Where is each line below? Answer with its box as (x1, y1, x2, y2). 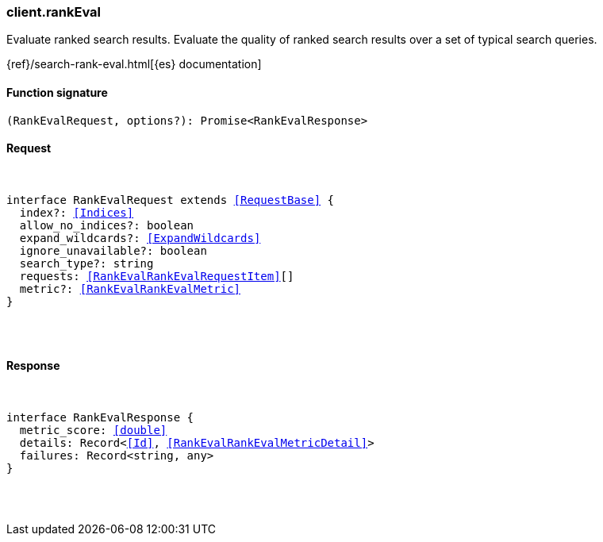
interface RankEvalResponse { (6, 411, 194, 425)
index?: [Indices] (19, 206, 134, 219)
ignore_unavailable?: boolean (19, 244, 207, 257)
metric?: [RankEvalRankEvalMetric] (19, 282, 241, 295)
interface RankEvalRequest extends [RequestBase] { (6, 193, 335, 206)
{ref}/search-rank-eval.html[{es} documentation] (6, 57, 262, 71)
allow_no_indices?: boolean (19, 218, 194, 232)
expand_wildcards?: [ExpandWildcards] (19, 231, 261, 244)
